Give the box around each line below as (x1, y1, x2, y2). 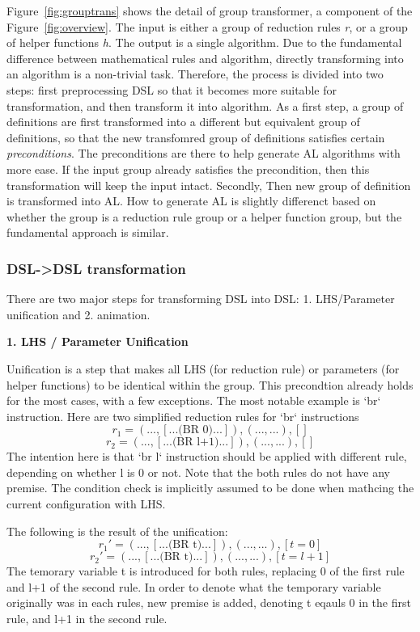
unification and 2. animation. (6, 305, 151, 322)
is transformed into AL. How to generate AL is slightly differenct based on (6, 192, 376, 209)
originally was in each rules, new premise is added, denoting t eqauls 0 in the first (6, 594, 411, 611)
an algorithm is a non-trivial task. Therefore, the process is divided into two (6, 65, 384, 82)
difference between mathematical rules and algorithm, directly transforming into (6, 49, 404, 66)
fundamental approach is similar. (6, 224, 169, 241)
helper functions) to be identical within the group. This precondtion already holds (6, 376, 414, 393)
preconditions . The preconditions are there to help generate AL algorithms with (6, 145, 401, 162)
